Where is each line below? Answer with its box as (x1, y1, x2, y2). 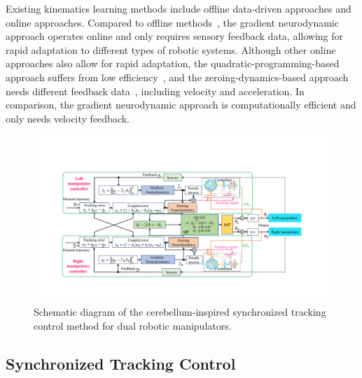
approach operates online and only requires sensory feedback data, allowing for (6, 29, 344, 43)
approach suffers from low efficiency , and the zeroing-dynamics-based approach (6, 69, 349, 84)
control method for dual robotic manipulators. (34, 318, 232, 333)
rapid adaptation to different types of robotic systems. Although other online (6, 42, 336, 57)
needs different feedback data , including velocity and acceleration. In (6, 83, 305, 98)
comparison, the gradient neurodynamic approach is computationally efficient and (6, 97, 356, 112)
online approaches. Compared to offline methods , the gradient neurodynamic (6, 15, 339, 29)
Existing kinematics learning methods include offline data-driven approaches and (6, 1, 351, 15)
